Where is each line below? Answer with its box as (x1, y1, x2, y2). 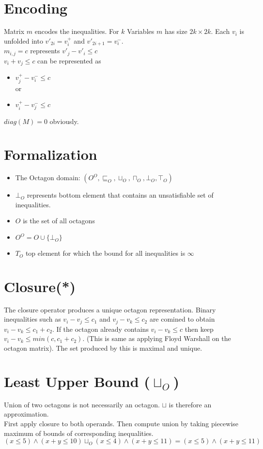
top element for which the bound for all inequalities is (25, 248, 186, 258)
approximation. (4, 409, 49, 419)
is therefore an (169, 399, 212, 409)
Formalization (4, 144, 97, 164)
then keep (185, 324, 214, 334)
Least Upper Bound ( (4, 371, 150, 391)
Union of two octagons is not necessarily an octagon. (4, 399, 160, 409)
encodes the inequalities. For (34, 26, 119, 36)
